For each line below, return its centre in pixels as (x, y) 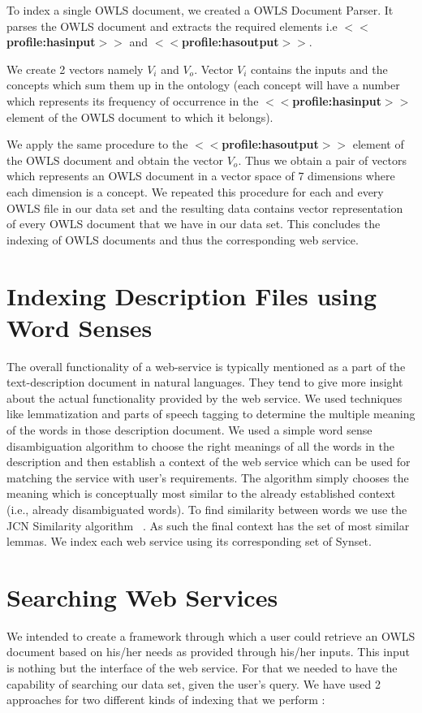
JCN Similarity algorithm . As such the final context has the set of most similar (208, 525)
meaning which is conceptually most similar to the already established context (201, 493)
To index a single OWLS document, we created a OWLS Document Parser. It (200, 10)
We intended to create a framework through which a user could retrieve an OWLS (211, 635)
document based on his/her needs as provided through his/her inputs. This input (208, 652)
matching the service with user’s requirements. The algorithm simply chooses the (208, 477)
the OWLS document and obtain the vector (115, 160)
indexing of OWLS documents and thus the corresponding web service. (183, 239)
